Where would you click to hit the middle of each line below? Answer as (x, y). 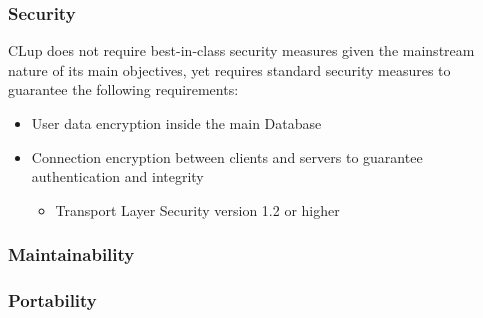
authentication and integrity (117, 176)
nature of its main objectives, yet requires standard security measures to (229, 69)
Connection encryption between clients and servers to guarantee (227, 156)
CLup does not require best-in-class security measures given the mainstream (241, 50)
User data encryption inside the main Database (176, 123)
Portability (52, 300)
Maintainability (71, 254)
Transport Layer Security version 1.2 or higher (197, 209)
